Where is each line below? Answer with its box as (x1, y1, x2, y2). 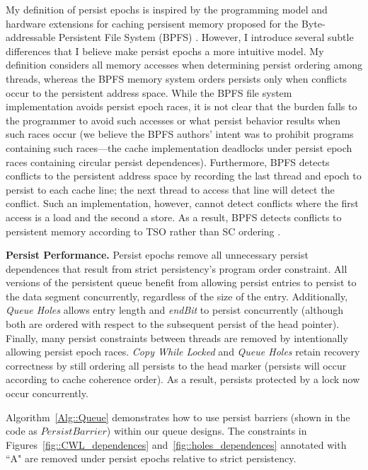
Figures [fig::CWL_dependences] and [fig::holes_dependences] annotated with (6, 437, 347, 452)
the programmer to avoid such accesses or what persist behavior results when (6, 112, 340, 127)
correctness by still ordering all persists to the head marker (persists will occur (6, 358, 347, 372)
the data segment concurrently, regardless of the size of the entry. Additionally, (6, 288, 348, 303)
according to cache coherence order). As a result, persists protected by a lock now (6, 372, 360, 387)
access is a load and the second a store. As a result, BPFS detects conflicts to (6, 209, 342, 224)
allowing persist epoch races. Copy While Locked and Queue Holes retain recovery (6, 344, 360, 359)
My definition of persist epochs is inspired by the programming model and (6, 2, 328, 16)
